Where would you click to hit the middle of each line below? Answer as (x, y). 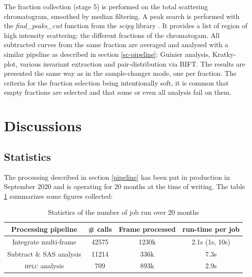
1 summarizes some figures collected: (58, 196)
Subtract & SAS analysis (44, 253)
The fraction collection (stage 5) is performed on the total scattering (106, 6)
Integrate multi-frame (44, 241)
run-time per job (211, 229)
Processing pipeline (44, 229)
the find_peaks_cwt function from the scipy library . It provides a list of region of (126, 26)
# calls (100, 229)
